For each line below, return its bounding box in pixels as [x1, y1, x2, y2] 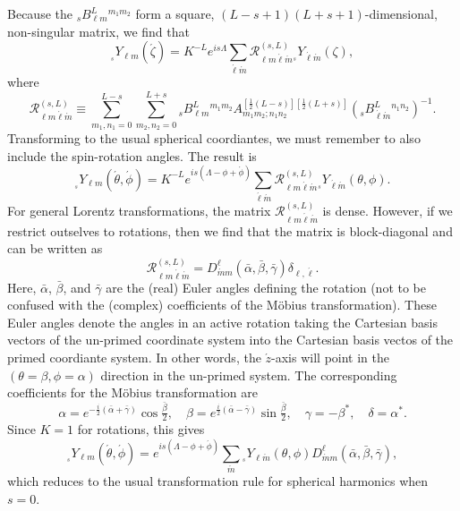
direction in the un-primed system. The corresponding [100, 365, 397, 384]
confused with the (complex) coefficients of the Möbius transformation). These [7, 295, 437, 314]
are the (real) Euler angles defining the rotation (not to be [106, 277, 427, 296]
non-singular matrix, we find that [7, 21, 190, 40]
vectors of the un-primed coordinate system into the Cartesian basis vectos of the [7, 330, 454, 349]
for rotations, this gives [77, 420, 205, 439]
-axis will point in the [271, 347, 389, 366]
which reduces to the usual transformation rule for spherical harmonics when [7, 472, 429, 490]
